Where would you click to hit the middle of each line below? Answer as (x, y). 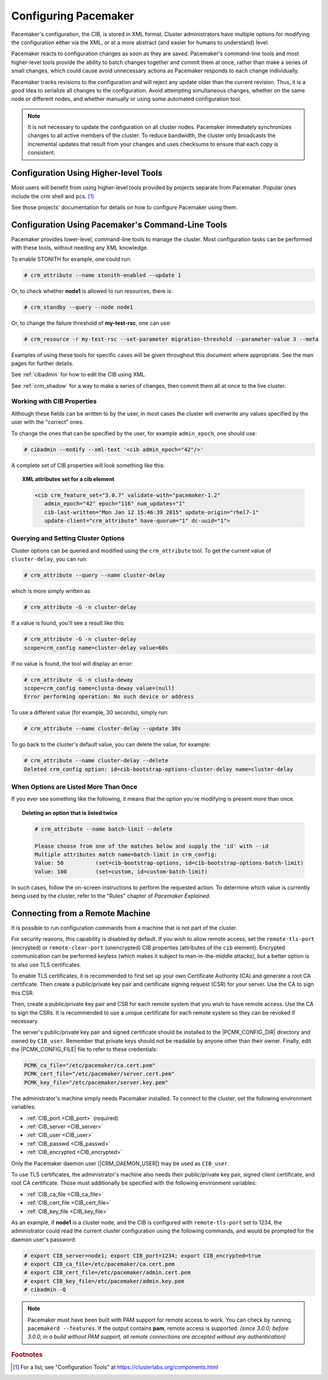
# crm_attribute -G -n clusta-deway (79, 680)
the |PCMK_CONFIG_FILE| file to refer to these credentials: (84, 1049)
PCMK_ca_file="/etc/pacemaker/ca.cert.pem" (90, 1065)
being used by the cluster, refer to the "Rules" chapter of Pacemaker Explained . (111, 896)
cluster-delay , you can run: (49, 559)
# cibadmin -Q (45, 1290)
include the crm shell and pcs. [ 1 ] (53, 196)
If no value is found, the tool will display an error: (72, 663)
